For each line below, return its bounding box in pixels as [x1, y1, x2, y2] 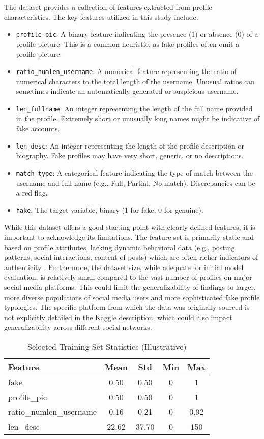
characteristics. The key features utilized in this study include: [4, 11, 198, 22]
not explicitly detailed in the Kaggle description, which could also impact [4, 311, 232, 322]
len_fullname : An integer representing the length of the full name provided [16, 103, 253, 113]
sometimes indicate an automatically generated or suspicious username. [16, 86, 239, 96]
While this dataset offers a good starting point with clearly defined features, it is [4, 222, 255, 232]
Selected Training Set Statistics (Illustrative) [27, 340, 187, 352]
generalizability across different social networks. [4, 322, 152, 332]
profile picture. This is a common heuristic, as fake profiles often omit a [16, 38, 240, 49]
